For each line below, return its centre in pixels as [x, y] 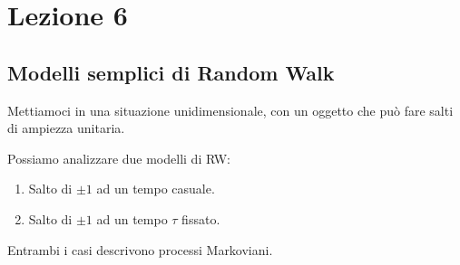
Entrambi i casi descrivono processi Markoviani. [140, 249]
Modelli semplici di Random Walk [171, 72]
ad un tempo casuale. [156, 189]
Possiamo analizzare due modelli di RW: [119, 158]
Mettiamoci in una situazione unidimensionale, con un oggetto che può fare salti [230, 110]
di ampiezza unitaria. [66, 128]
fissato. [201, 218]
